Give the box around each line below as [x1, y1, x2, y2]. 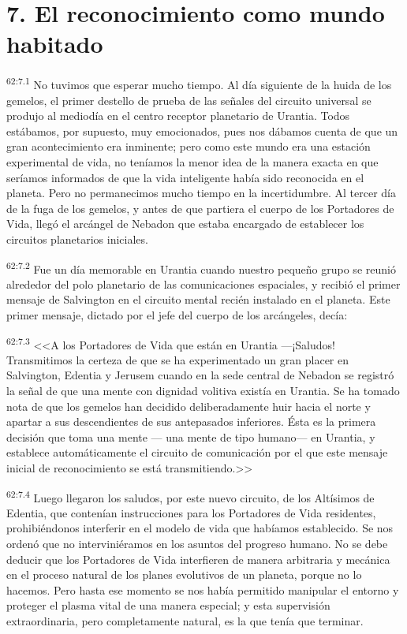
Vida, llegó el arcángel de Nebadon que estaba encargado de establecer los [6, 215, 364, 232]
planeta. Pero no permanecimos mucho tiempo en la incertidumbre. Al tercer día [6, 185, 396, 201]
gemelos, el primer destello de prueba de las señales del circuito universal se [6, 91, 372, 108]
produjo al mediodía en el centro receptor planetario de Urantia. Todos [6, 107, 350, 124]
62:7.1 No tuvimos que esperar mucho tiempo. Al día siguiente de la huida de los [6, 74, 392, 92]
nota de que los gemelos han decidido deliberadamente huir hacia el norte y [6, 397, 371, 414]
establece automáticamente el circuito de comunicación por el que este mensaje [6, 444, 388, 461]
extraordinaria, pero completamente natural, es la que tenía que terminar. [6, 612, 364, 628]
